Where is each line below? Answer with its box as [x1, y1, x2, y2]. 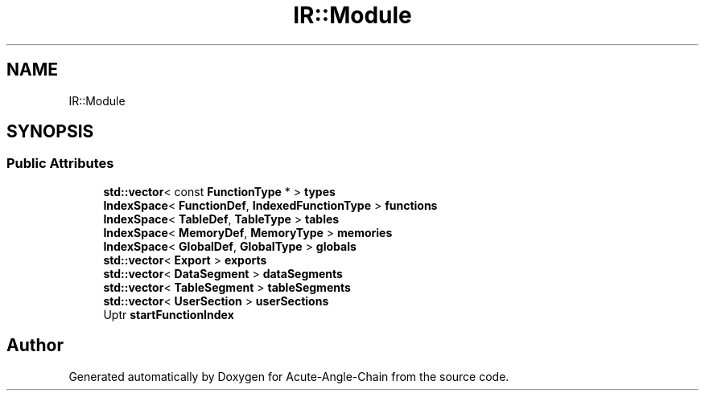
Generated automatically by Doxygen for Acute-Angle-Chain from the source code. [68, 369, 509, 383]
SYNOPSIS [6, 121, 94, 142]
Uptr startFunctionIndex [103, 307, 234, 321]
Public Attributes [6, 155, 114, 172]
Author [6, 335, 64, 356]
